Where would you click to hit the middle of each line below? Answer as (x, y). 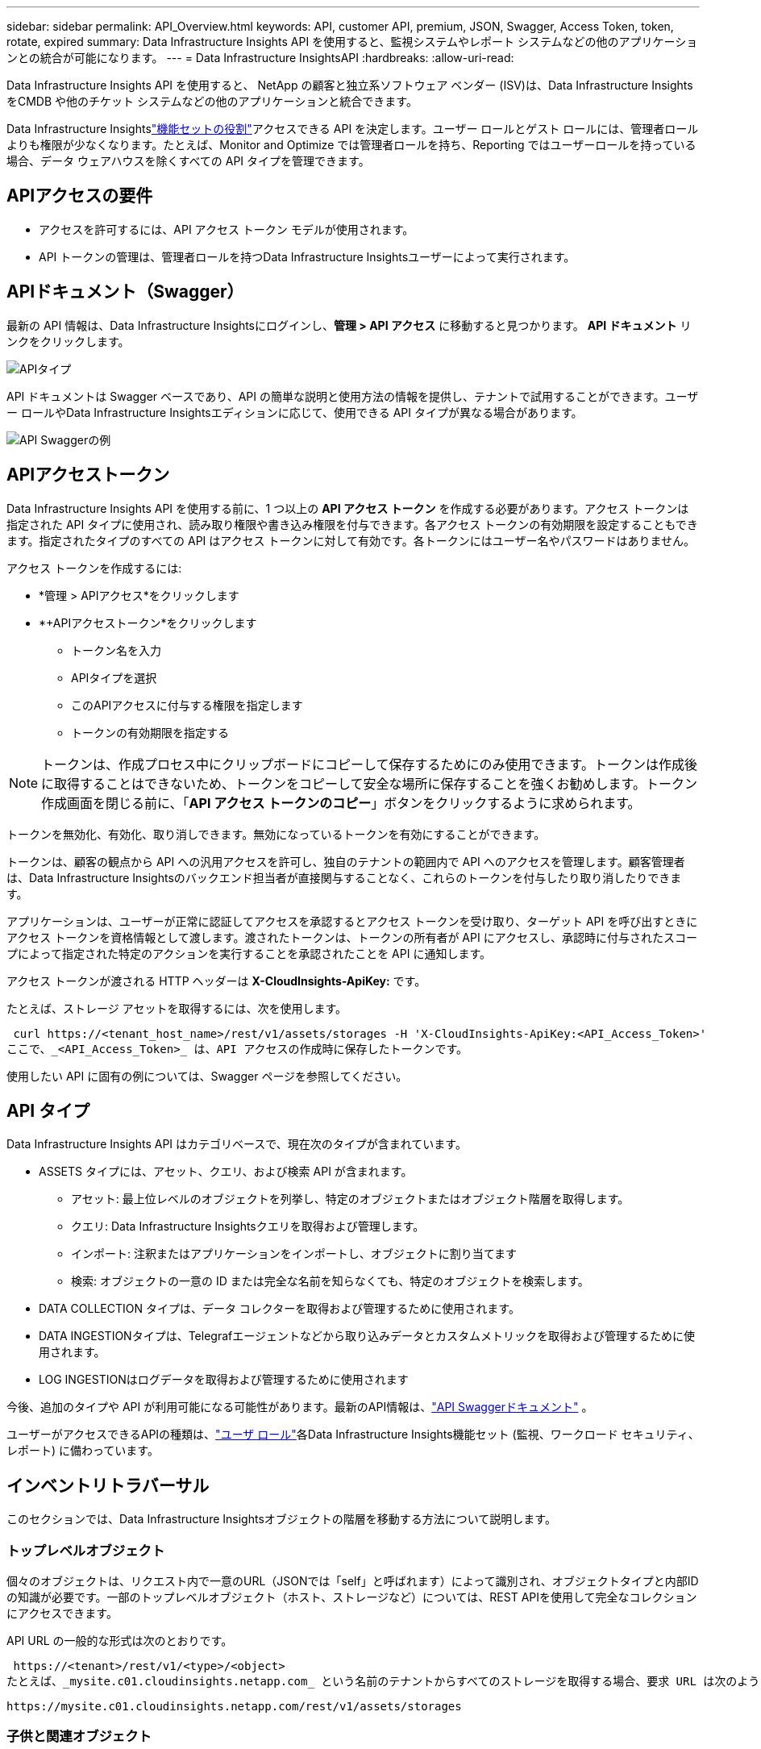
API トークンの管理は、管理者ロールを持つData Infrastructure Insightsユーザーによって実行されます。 (307, 256)
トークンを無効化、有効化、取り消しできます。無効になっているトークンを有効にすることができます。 (276, 834)
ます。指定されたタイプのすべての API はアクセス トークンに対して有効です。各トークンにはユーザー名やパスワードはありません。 (351, 540)
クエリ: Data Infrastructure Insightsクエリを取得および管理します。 (248, 1226)
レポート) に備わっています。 (83, 1451)
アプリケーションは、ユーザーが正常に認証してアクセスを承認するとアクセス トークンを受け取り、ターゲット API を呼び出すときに (352, 921)
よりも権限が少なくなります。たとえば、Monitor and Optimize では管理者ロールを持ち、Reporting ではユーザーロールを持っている (351, 145)
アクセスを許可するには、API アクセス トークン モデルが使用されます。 (227, 229)
